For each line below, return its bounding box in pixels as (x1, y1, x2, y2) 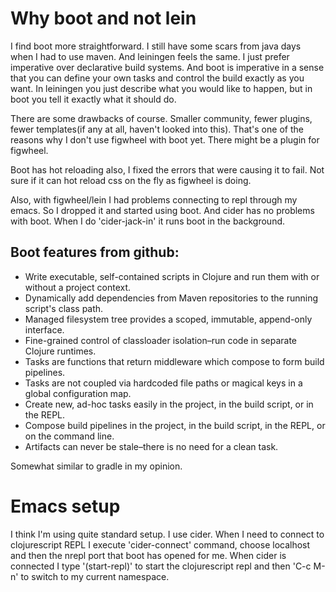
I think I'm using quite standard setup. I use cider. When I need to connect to (10, 528, 325, 540)
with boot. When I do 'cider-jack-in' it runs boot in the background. (10, 215, 286, 227)
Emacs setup (10, 495, 121, 517)
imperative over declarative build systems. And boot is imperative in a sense (10, 61, 325, 73)
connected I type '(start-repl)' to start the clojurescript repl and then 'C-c (10, 560, 312, 572)
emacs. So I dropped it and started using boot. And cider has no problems (10, 204, 315, 216)
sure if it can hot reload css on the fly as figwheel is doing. (10, 174, 252, 186)
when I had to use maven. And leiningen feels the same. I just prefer (10, 50, 290, 62)
